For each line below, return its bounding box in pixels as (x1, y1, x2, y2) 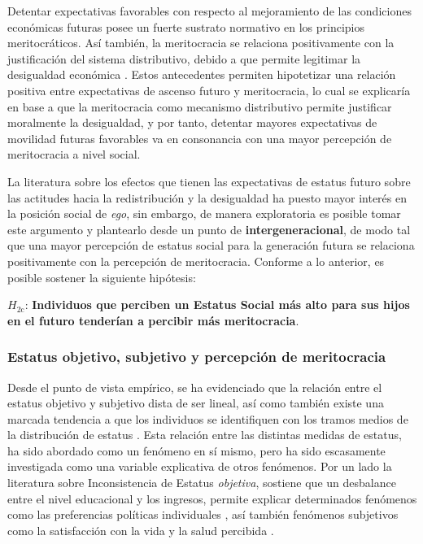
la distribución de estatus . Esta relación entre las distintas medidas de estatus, (7, 426, 402, 443)
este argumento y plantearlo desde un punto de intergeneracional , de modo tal (7, 220, 411, 237)
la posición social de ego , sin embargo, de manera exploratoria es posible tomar (7, 205, 401, 222)
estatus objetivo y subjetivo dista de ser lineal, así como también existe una (7, 394, 384, 411)
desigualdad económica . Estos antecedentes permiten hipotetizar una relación (7, 66, 396, 83)
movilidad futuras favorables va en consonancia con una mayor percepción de (7, 129, 392, 146)
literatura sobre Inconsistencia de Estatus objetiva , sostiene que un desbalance (7, 474, 396, 491)
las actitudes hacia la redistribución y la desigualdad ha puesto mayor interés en (7, 189, 408, 206)
